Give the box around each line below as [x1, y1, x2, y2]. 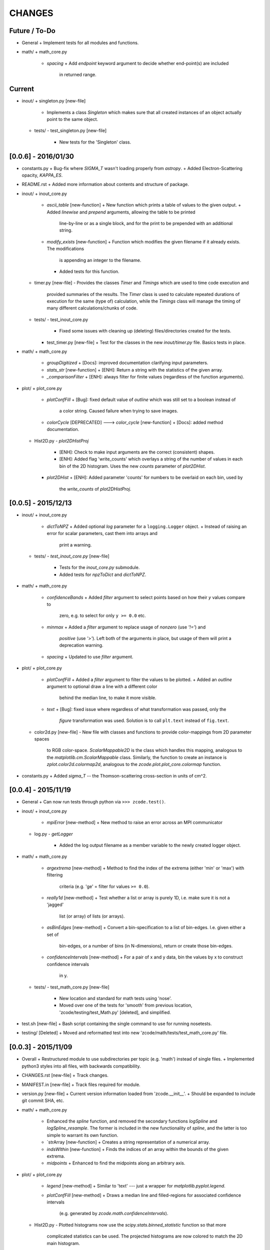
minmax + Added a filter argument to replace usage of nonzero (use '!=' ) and [46, 624, 206, 630]
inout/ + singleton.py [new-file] [21, 98, 86, 104]
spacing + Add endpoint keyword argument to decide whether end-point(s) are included [46, 60, 229, 66]
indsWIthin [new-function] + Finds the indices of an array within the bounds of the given [46, 1146, 228, 1152]
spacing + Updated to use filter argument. [46, 653, 133, 659]
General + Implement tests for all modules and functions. [21, 40, 139, 46]
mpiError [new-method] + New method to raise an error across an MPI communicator [46, 819, 223, 825]
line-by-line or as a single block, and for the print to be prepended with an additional [59, 220, 233, 226]
